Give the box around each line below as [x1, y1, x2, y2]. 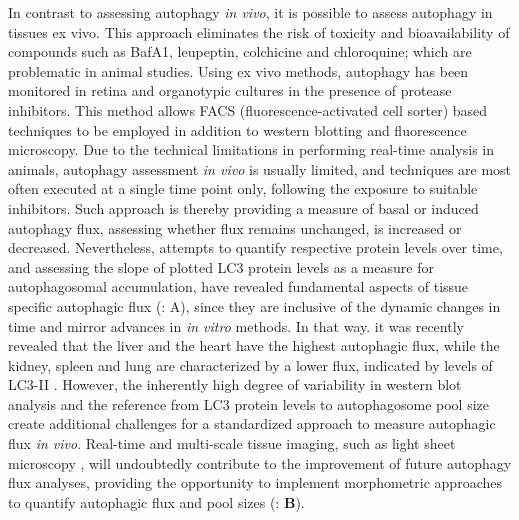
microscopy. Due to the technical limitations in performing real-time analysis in [8, 139, 494, 160]
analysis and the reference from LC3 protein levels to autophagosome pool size [8, 393, 489, 414]
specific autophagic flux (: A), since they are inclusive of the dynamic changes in [8, 295, 501, 316]
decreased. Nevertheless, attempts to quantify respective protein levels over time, [8, 237, 503, 258]
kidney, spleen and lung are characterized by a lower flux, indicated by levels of [8, 354, 493, 375]
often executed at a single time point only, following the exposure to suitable [8, 178, 478, 199]
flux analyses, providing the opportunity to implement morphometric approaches [8, 472, 502, 493]
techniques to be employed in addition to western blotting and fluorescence [8, 119, 467, 140]
